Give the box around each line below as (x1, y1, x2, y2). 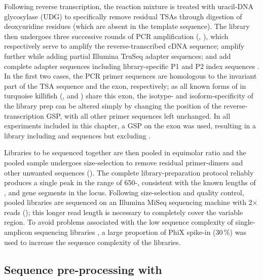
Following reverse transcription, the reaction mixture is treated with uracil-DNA (4, 1, 254, 11)
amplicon (4, 227, 32, 237)
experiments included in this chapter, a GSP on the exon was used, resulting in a (4, 120, 256, 131)
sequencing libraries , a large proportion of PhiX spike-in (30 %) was (34, 227, 246, 237)
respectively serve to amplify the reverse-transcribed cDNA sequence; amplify (4, 41, 245, 51)
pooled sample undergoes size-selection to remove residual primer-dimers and (4, 157, 243, 167)
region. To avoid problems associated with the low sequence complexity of (4, 217, 233, 227)
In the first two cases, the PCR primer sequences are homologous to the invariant (4, 71, 257, 81)
